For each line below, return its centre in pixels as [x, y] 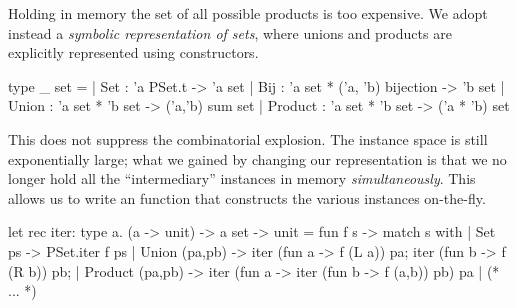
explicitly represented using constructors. [133, 52]
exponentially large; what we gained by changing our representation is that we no [257, 158]
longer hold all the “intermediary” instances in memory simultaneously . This [242, 178]
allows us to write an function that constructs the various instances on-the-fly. [247, 197]
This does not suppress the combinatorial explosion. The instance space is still [248, 138]
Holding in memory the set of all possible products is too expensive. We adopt [248, 13]
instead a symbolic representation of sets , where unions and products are [230, 32]
